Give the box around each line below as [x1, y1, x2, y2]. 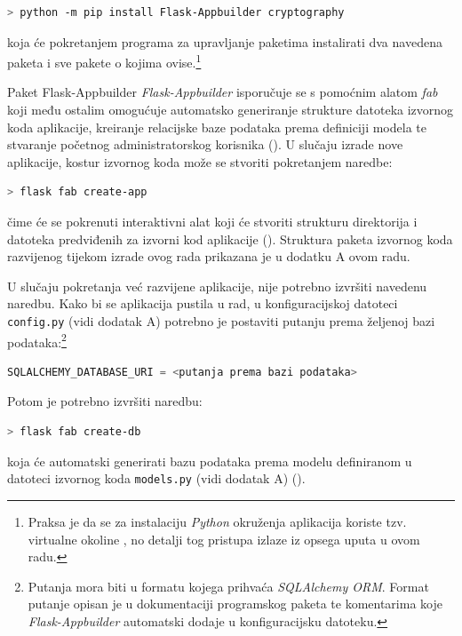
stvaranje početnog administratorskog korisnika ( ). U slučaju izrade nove [7, 135, 403, 154]
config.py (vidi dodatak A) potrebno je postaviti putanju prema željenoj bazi [7, 311, 435, 330]
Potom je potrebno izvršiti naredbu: [7, 392, 203, 410]
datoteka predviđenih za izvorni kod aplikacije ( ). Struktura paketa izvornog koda [7, 229, 453, 248]
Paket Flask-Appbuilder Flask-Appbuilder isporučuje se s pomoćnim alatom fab [7, 83, 438, 101]
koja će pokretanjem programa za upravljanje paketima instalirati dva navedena [7, 32, 442, 51]
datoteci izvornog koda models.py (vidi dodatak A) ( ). [7, 469, 306, 488]
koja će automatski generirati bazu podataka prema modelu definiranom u [7, 451, 412, 470]
